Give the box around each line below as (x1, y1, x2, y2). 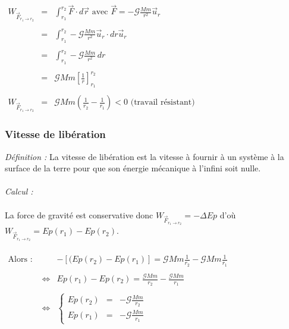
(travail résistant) (130, 98, 195, 107)
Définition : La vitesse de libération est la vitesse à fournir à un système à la (5, 150, 284, 162)
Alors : (8, 255, 33, 264)
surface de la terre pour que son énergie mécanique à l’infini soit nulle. (5, 162, 261, 174)
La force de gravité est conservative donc (5, 208, 153, 221)
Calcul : (5, 185, 33, 198)
